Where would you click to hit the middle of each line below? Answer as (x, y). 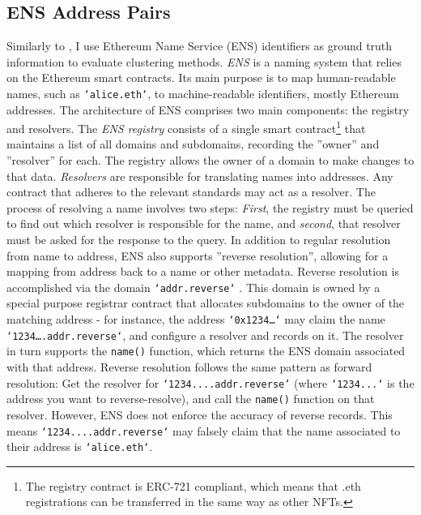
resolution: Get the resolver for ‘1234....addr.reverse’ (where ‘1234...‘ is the (210, 382)
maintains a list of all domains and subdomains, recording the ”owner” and (193, 144)
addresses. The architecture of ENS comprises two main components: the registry (208, 109)
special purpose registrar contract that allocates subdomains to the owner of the (206, 303)
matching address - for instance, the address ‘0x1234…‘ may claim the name (196, 319)
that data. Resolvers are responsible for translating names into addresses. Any (200, 176)
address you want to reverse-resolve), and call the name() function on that (191, 399)
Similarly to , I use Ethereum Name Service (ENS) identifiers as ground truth (200, 46)
